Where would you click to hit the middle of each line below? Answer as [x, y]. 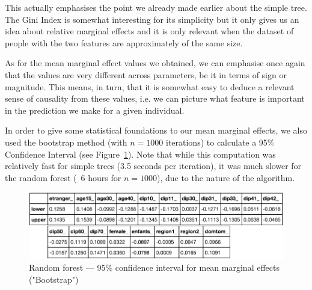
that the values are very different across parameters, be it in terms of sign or [146, 74]
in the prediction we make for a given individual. [95, 110]
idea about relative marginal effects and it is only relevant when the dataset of [149, 31]
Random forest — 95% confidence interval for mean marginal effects [154, 267]
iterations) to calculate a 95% [220, 142]
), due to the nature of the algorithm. [226, 177]
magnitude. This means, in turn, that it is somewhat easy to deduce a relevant [150, 86]
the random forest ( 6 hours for [63, 177]
